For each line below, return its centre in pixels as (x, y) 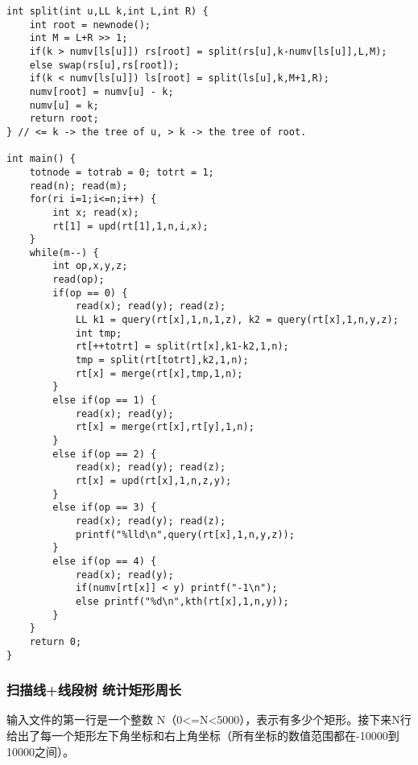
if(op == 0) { (90, 293)
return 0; (56, 641)
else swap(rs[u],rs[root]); (104, 65)
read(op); (79, 280)
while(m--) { (64, 252)
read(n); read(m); (79, 186)
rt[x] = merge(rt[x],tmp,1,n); (159, 373)
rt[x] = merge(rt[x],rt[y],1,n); (165, 427)
